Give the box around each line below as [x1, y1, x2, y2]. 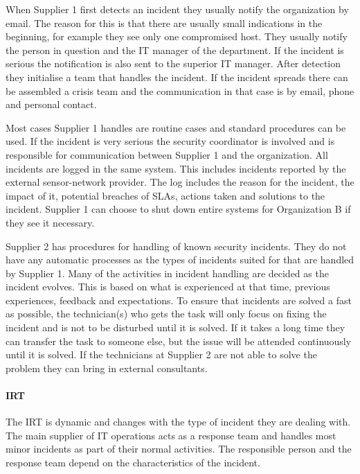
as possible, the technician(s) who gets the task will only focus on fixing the [6, 306, 327, 321]
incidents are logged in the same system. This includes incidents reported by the [6, 161, 346, 175]
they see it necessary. [6, 215, 95, 229]
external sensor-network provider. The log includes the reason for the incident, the [6, 175, 354, 189]
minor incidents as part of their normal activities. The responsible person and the [6, 441, 352, 456]
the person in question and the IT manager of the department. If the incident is [6, 42, 344, 57]
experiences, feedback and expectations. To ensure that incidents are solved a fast [6, 292, 352, 307]
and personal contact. [6, 97, 97, 112]
